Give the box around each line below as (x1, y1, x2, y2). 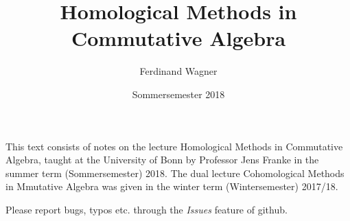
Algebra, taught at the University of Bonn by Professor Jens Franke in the (5, 152, 319, 167)
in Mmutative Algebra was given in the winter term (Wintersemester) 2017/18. (5, 179, 338, 194)
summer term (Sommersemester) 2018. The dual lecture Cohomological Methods (5, 165, 345, 180)
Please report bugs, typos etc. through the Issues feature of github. (5, 202, 288, 216)
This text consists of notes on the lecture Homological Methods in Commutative (5, 139, 343, 153)
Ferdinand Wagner (139, 64, 218, 78)
